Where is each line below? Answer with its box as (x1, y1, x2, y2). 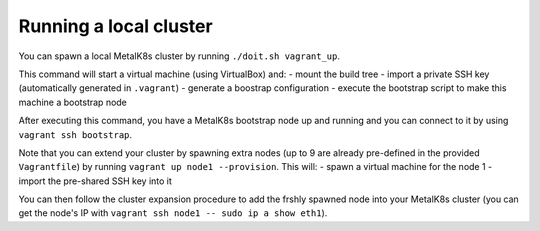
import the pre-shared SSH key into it (18, 175, 172, 187)
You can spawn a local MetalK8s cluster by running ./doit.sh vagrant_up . (18, 50, 340, 62)
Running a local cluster (18, 15, 214, 37)
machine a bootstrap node (18, 96, 127, 108)
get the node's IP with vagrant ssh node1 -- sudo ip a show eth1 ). (18, 207, 328, 219)
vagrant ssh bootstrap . (18, 128, 133, 140)
